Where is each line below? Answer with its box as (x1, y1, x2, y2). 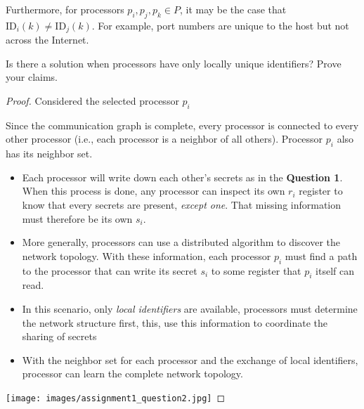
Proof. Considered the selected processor (6, 93, 179, 108)
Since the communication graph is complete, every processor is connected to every (6, 117, 359, 132)
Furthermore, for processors (6, 2, 124, 16)
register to (299, 183, 343, 198)
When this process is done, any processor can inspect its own (22, 183, 285, 198)
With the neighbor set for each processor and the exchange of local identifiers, (22, 352, 358, 367)
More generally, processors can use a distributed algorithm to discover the (22, 235, 341, 249)
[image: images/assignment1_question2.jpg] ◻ (6, 389, 226, 404)
